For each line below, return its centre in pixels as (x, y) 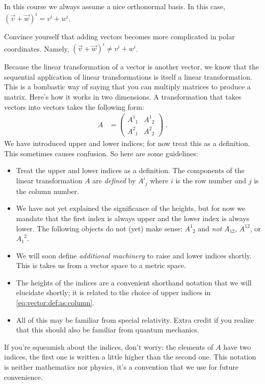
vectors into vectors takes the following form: (74, 106)
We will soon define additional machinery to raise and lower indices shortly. (134, 255)
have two (237, 346)
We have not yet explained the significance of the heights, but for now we (131, 208)
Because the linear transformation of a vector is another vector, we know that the (131, 67)
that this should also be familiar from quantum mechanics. (108, 330)
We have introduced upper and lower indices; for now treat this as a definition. (127, 143)
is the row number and (211, 180)
